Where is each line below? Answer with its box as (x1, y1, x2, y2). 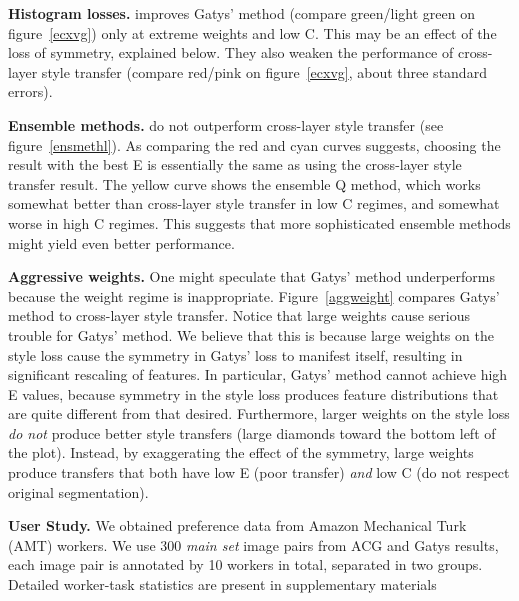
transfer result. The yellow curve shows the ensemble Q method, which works (8, 173, 481, 194)
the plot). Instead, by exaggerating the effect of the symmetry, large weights (8, 442, 474, 463)
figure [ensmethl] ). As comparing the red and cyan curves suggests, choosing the (8, 134, 501, 155)
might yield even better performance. (8, 232, 235, 253)
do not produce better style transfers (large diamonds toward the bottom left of (8, 422, 496, 443)
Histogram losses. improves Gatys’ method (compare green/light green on (8, 3, 476, 23)
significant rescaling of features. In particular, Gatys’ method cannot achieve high (8, 364, 508, 385)
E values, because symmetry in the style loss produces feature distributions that (8, 383, 499, 404)
